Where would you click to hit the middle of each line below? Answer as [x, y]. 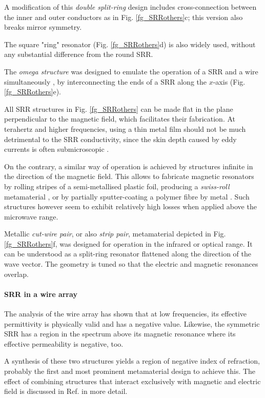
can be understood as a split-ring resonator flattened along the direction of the [128, 254]
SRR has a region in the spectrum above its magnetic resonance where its [120, 334]
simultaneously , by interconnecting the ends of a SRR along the [105, 81]
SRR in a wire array [41, 294]
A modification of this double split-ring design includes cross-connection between [130, 7]
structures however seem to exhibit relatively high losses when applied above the [130, 206]
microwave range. [31, 216]
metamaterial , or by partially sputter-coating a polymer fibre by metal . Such [127, 196]
